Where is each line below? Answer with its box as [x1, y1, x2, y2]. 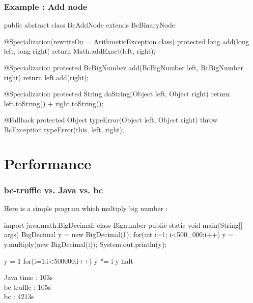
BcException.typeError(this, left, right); [4, 124, 124, 134]
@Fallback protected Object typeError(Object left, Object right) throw [4, 115, 218, 125]
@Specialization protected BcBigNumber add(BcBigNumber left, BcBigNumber [4, 62, 244, 72]
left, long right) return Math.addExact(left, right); [4, 46, 156, 56]
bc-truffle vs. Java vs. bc [4, 183, 103, 196]
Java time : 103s [4, 272, 53, 282]
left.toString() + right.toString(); [4, 98, 104, 108]
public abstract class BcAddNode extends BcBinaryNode [4, 20, 175, 30]
